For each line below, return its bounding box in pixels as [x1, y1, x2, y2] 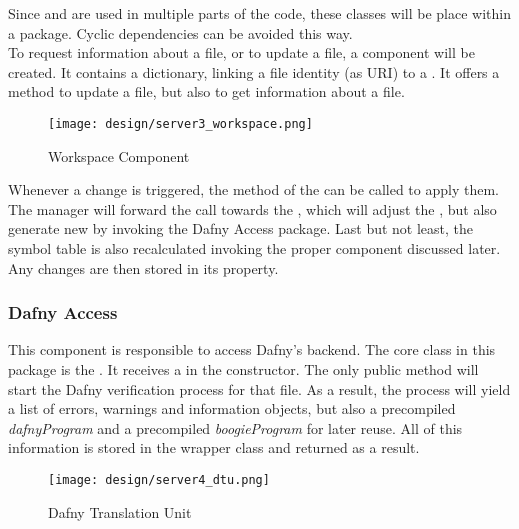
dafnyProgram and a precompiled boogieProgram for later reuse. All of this [8, 417, 463, 438]
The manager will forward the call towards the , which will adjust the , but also [8, 198, 497, 219]
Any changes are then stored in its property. [8, 257, 279, 278]
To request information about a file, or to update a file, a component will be [8, 42, 475, 63]
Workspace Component [48, 145, 190, 166]
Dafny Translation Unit [48, 501, 192, 522]
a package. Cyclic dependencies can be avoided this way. [8, 22, 353, 43]
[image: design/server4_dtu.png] [48, 472, 270, 487]
